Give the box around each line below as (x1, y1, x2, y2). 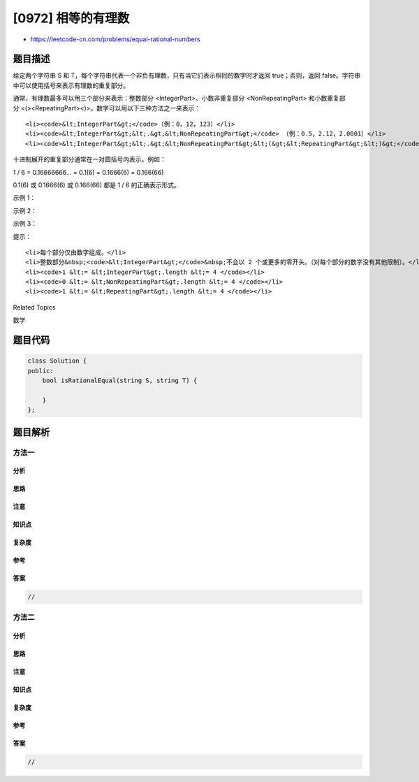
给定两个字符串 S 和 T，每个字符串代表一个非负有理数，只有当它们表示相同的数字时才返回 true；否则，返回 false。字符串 (13, 71, 361, 80)
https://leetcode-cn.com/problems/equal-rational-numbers (30, 35, 200, 43)
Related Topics (13, 303, 56, 311)
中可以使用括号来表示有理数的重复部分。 (13, 81, 129, 89)
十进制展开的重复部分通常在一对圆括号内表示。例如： (13, 155, 166, 164)
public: (27, 367, 54, 375)
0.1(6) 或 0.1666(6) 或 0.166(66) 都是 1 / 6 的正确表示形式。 (13, 180, 181, 189)
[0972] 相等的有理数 (13, 10, 130, 26)
